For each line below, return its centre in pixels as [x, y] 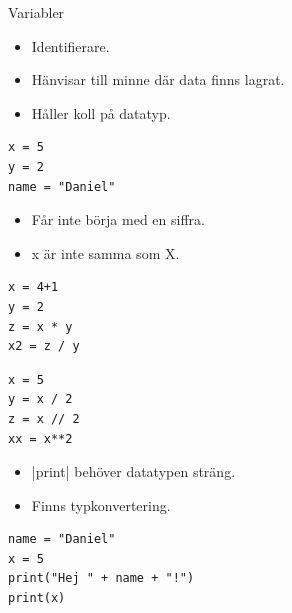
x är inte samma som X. [105, 252]
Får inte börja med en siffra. [118, 219]
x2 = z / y [44, 346]
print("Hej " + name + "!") [101, 578]
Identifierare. [70, 45]
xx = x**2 [40, 438]
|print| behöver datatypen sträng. [133, 471]
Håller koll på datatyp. [101, 112]
